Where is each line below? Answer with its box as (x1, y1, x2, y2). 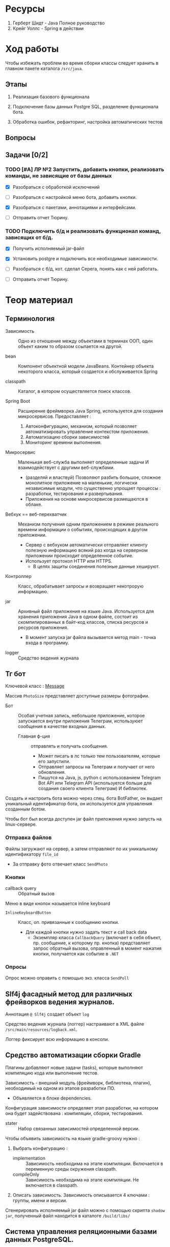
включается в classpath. (25, 1182, 78, 1188)
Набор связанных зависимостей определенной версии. (18, 1125, 140, 1132)
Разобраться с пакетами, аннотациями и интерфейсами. (12, 204, 136, 210)
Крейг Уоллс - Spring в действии (12, 25, 84, 31)
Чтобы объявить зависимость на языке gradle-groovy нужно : (5, 1135, 140, 1141)
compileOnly (12, 1171, 40, 1177)
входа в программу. (25, 640, 70, 646)
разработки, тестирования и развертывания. (25, 490, 124, 497)
